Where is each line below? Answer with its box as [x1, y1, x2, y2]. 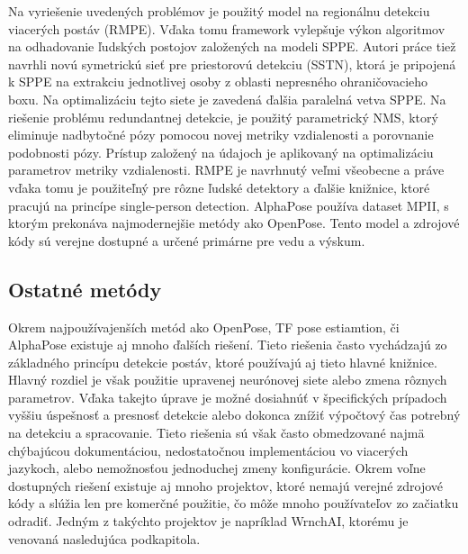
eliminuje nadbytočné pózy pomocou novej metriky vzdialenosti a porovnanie [8, 125, 434, 144]
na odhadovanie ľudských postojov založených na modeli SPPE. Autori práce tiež [8, 37, 456, 56]
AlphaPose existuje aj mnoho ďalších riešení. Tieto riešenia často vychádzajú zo [8, 335, 447, 354]
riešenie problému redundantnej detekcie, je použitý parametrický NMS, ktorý [8, 107, 438, 126]
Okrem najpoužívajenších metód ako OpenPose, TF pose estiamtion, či [8, 317, 400, 336]
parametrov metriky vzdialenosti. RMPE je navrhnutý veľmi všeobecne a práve [8, 160, 445, 179]
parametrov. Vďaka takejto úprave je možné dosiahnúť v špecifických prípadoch [8, 387, 447, 406]
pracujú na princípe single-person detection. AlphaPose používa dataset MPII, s [8, 195, 449, 214]
